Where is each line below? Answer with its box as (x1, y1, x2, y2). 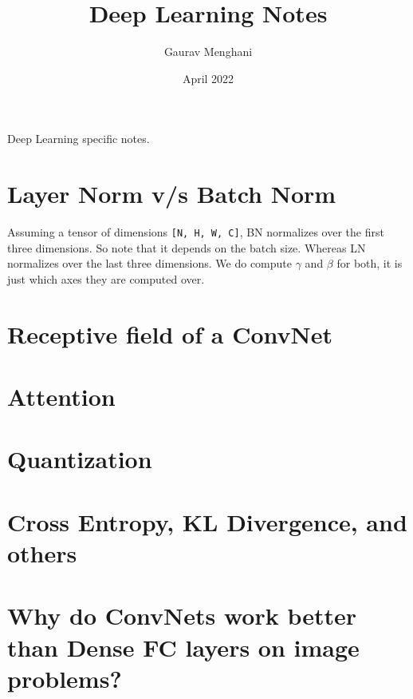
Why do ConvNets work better (7, 599, 357, 632)
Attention (7, 380, 116, 413)
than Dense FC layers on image (7, 630, 360, 663)
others (7, 536, 77, 569)
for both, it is (336, 255, 403, 272)
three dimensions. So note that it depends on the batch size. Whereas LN (7, 239, 366, 256)
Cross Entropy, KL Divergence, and (7, 505, 407, 538)
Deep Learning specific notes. (7, 130, 150, 147)
